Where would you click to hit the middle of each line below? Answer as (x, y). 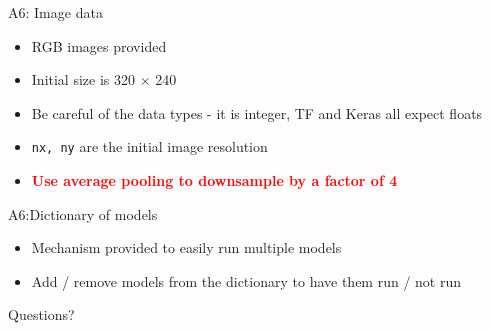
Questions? (41, 314)
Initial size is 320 (83, 79)
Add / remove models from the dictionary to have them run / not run (246, 280)
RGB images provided (99, 45)
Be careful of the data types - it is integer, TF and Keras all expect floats (257, 112)
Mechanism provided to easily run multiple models (186, 247)
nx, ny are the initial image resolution (149, 146)
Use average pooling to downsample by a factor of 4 (214, 180)
